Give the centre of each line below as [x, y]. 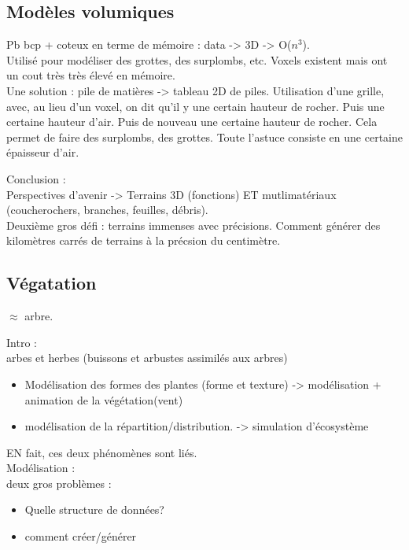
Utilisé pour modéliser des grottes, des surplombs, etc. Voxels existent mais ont [197, 59]
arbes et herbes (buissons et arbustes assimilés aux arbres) [147, 358]
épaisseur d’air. [43, 152]
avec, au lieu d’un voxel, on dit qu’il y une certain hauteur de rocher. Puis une [195, 106]
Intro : [22, 342]
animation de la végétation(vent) [104, 399]
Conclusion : [36, 178]
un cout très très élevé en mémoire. [91, 75]
